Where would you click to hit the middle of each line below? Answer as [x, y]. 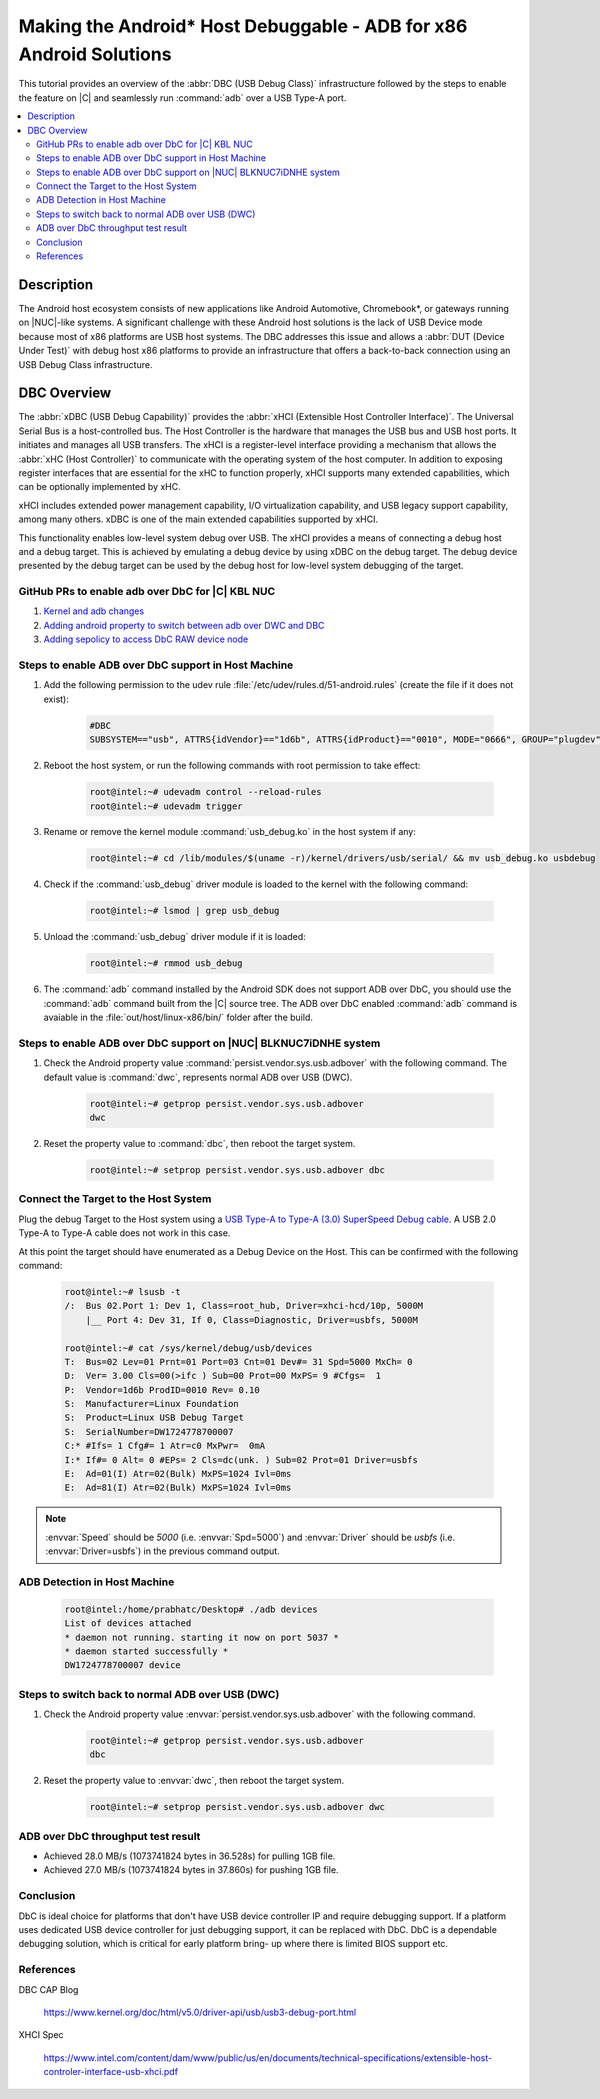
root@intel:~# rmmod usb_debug [166, 963]
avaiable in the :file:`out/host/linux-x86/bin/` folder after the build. [178, 1017]
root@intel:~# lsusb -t [123, 1291]
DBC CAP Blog [48, 1989]
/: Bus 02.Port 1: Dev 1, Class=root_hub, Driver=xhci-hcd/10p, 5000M [244, 1306]
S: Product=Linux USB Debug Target [154, 1418]
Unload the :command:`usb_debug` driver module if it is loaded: [174, 937]
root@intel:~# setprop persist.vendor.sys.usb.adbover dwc [237, 1807]
